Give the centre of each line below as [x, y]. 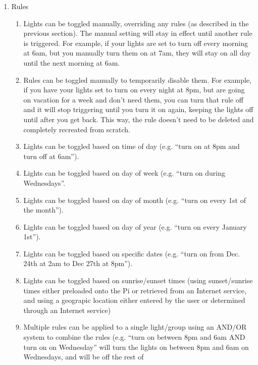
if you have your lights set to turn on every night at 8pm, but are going [134, 90]
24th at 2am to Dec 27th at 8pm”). [78, 263]
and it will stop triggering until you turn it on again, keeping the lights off [138, 109]
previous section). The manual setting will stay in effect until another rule [138, 33]
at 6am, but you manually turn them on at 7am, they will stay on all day [137, 53]
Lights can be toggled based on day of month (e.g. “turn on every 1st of [135, 200]
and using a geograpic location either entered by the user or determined [134, 300]
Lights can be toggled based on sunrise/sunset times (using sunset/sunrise [138, 280]
